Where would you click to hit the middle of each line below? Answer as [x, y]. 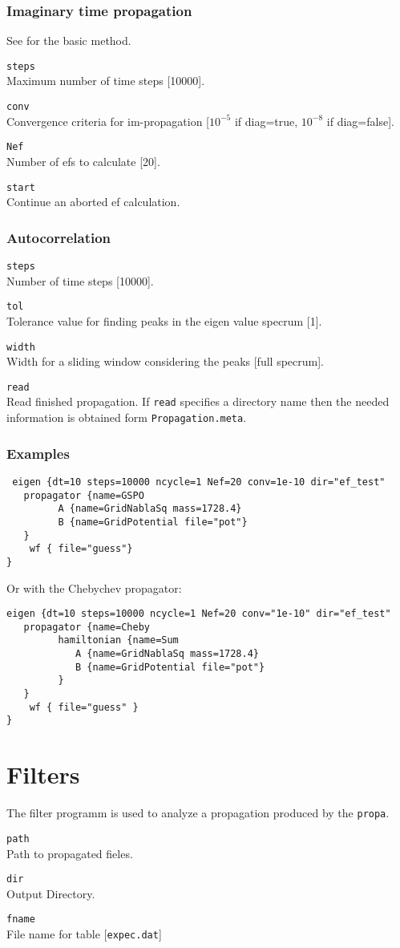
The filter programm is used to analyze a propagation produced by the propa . [198, 813]
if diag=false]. [360, 121]
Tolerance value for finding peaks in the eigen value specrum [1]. [164, 320]
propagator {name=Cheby [87, 627]
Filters [43, 774]
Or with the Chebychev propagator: [94, 587]
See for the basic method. [69, 41]
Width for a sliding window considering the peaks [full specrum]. [165, 361]
